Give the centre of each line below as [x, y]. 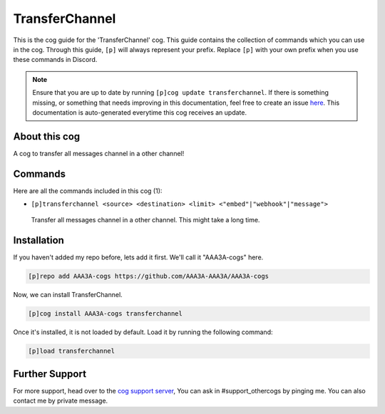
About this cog [47, 136]
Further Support [50, 374]
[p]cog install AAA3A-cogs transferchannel [106, 314]
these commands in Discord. [55, 60]
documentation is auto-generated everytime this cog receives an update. [140, 112]
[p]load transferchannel [72, 351]
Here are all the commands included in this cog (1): [88, 191]
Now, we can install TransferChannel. [68, 295]
